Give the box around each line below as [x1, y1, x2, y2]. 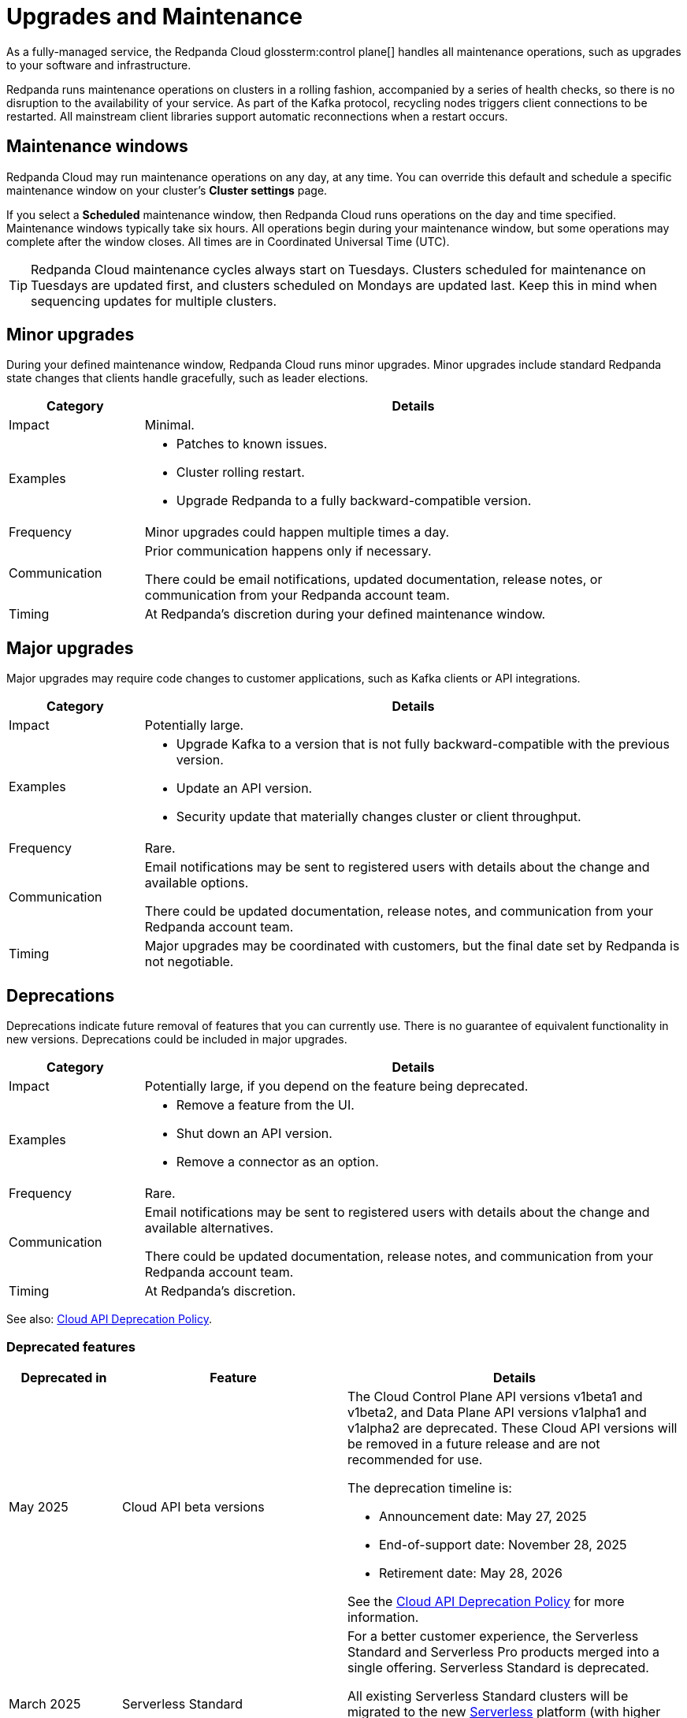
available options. [144, 875, 249, 891]
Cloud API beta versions [121, 1498, 265, 1515]
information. [347, 1608, 419, 1625]
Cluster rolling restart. [176, 464, 305, 481]
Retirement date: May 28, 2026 [378, 1564, 563, 1581]
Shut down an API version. [176, 1125, 332, 1142]
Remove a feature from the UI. [176, 1097, 355, 1114]
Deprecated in [20, 1369, 107, 1385]
